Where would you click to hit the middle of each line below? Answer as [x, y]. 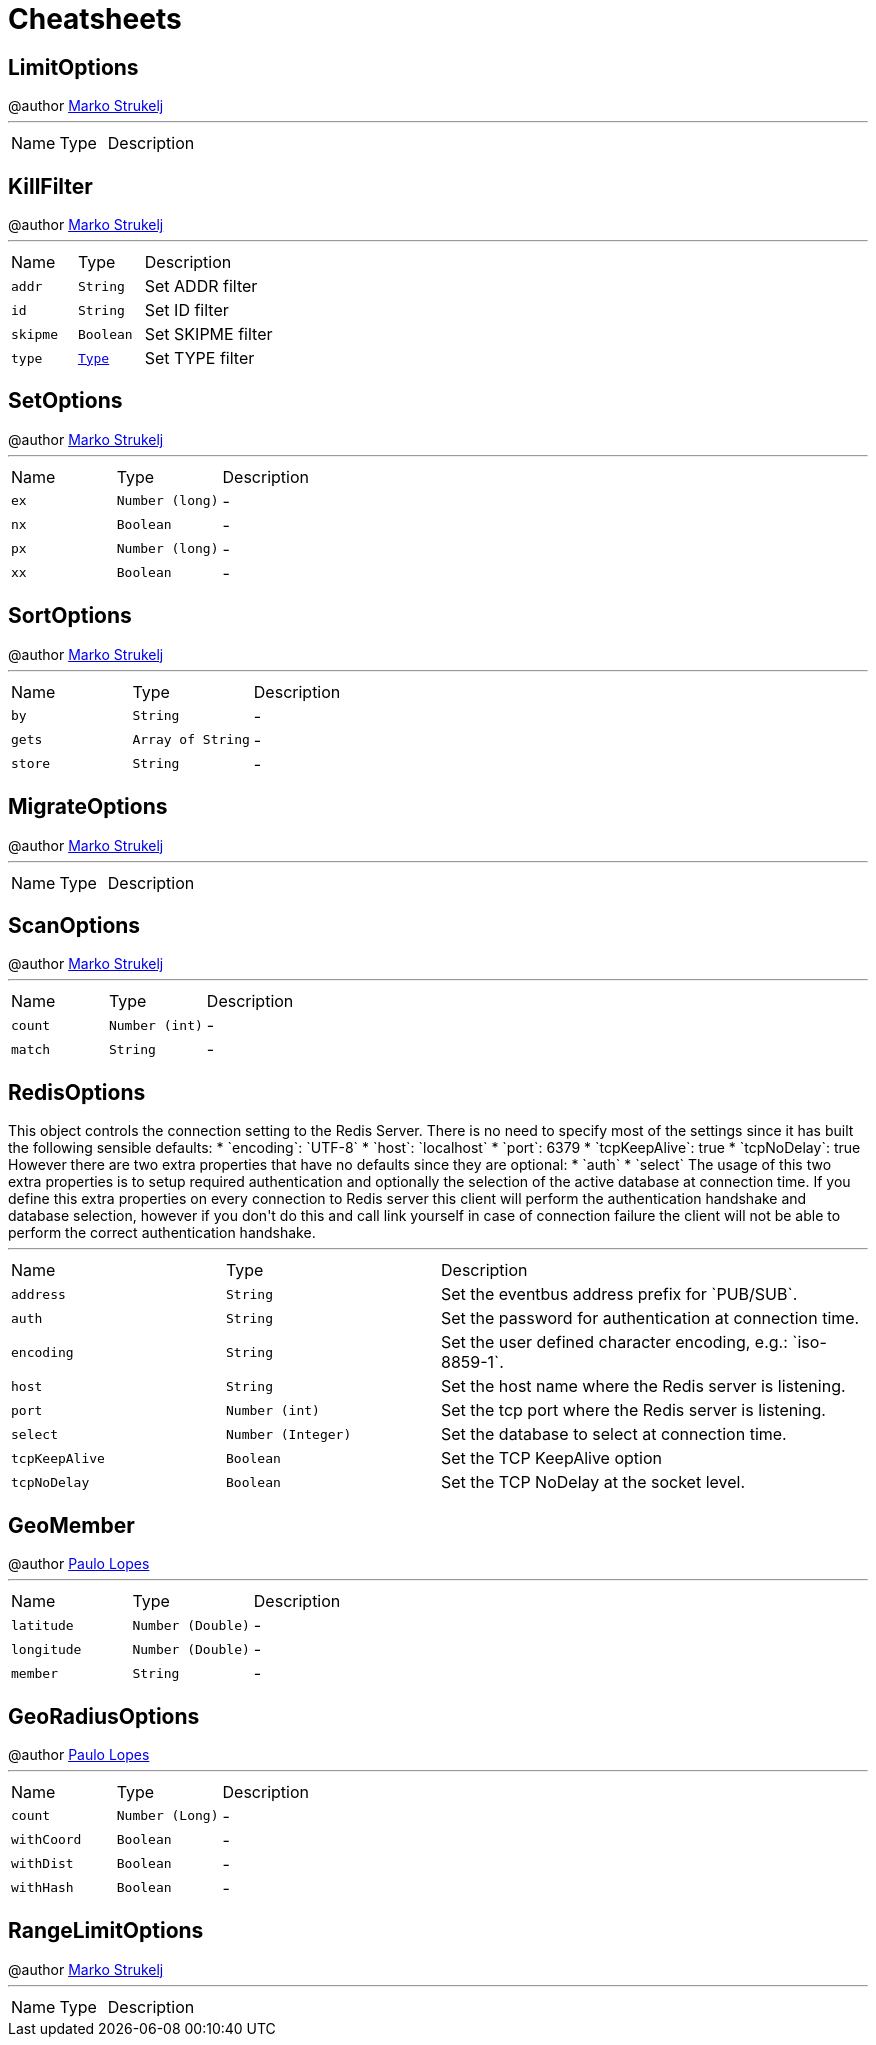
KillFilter [50, 186]
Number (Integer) [289, 1434]
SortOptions [70, 616]
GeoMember [71, 1525]
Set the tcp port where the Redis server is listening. [633, 1410]
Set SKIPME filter [208, 334]
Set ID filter [186, 310]
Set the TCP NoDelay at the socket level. [593, 1482]
